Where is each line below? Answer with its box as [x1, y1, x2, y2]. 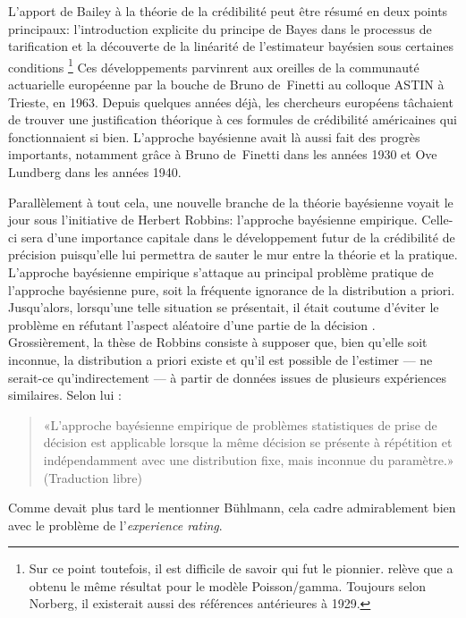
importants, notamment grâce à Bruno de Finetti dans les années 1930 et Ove [8, 145, 437, 164]
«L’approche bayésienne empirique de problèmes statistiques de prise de [43, 415, 437, 434]
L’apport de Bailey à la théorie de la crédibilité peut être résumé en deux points [8, 2, 448, 20]
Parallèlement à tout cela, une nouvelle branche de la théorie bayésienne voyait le [8, 192, 453, 211]
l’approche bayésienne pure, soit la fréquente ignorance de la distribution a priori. [8, 280, 455, 299]
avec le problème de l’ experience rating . [8, 515, 223, 534]
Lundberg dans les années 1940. [8, 163, 182, 181]
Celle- [421, 210, 453, 229]
